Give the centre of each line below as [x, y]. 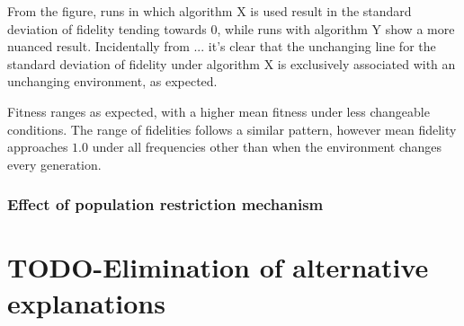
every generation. [54, 164]
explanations [86, 302]
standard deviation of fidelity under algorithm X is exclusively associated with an [232, 63]
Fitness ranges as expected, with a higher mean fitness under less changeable [219, 111]
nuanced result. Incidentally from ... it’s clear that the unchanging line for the [222, 46]
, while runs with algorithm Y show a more [336, 28]
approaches [38, 147]
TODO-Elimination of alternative [218, 267]
